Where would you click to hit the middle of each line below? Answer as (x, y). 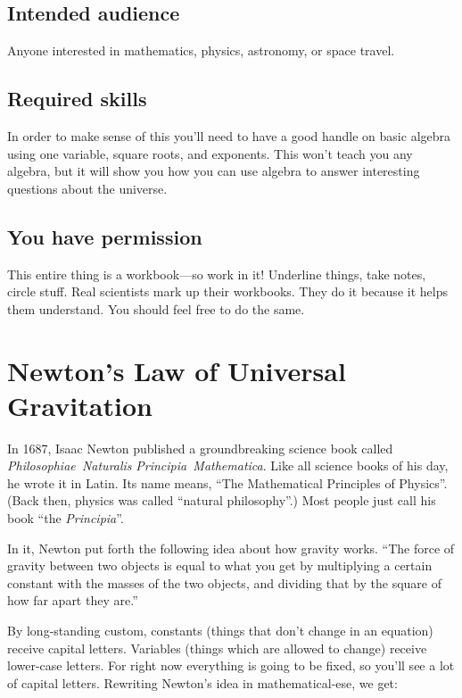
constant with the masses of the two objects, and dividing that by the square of (224, 582)
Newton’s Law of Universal (177, 370)
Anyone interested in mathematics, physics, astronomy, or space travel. (201, 50)
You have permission (105, 236)
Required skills (77, 99)
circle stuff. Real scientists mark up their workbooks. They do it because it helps (227, 291)
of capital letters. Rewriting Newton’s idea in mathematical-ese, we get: (202, 682)
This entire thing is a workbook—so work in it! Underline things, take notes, (217, 274)
